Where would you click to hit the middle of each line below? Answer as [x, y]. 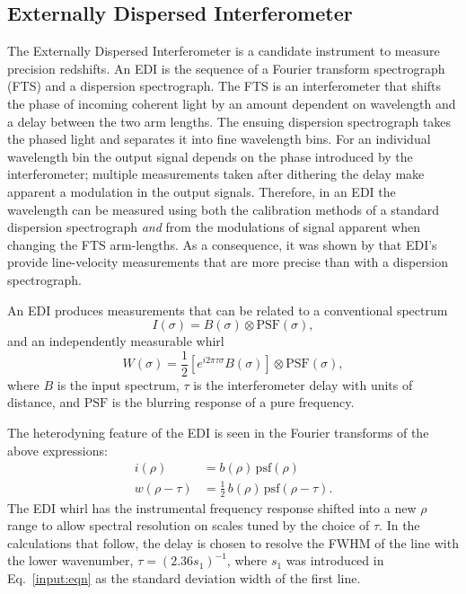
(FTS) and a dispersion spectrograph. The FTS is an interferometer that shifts [224, 86]
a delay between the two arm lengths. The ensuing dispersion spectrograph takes [229, 121]
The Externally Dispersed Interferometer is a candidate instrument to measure [224, 51]
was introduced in [335, 560]
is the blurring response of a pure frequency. [233, 402]
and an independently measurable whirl [116, 341]
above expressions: [57, 450]
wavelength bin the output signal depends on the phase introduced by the [210, 156]
